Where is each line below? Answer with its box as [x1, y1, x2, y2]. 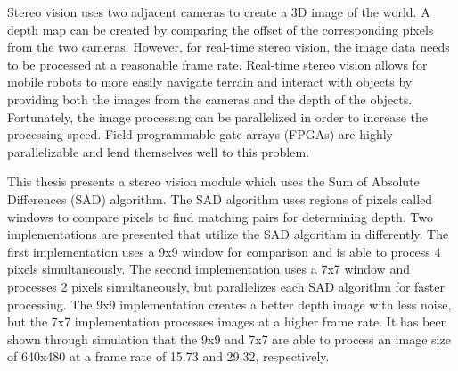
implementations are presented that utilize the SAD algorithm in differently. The [7, 225, 449, 243]
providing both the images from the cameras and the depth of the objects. [7, 89, 413, 108]
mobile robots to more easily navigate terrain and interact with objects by [7, 72, 413, 91]
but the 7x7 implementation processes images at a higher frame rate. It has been [7, 312, 448, 331]
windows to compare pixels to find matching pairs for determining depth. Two [7, 207, 433, 226]
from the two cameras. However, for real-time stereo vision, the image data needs [7, 37, 450, 56]
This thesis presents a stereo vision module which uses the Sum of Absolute [7, 172, 420, 191]
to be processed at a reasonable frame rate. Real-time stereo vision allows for [7, 54, 428, 73]
